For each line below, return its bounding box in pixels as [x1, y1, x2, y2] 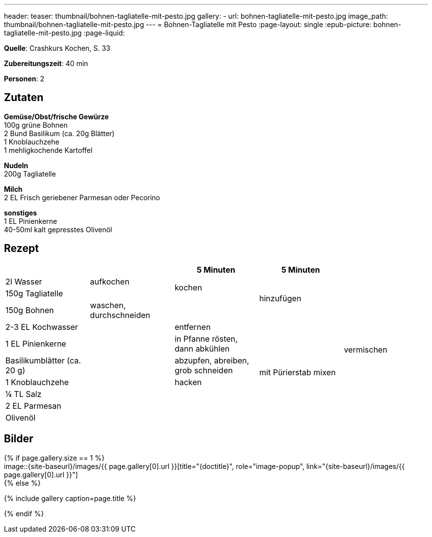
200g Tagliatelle [4, 169, 56, 178]
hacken [175, 377, 202, 387]
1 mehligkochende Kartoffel [4, 145, 93, 154]
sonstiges [4, 208, 37, 217]
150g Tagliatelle [5, 288, 63, 298]
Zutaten [4, 91, 44, 104]
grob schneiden [175, 365, 233, 375]
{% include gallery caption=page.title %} [4, 494, 136, 502]
